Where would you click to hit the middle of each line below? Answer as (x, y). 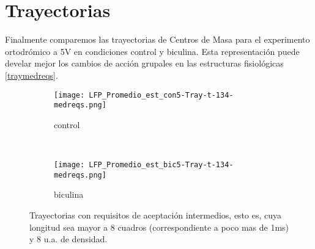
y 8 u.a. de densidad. (69, 239)
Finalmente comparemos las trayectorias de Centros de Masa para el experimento (157, 39)
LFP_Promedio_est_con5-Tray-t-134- (161, 95)
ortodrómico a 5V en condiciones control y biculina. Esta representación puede (152, 51)
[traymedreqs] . (31, 75)
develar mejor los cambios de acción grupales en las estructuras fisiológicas (144, 63)
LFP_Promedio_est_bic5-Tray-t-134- (161, 165)
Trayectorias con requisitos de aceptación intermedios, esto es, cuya (156, 215)
